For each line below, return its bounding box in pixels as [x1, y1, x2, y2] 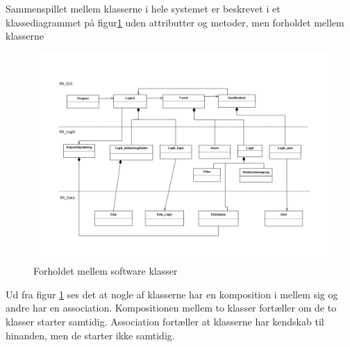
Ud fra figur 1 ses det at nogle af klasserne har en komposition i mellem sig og [6, 287, 338, 301]
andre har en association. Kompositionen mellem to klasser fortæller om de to [6, 300, 337, 315]
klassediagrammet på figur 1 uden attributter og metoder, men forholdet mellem [6, 15, 344, 29]
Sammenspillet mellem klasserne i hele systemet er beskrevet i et [6, 1, 281, 15]
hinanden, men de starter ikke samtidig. [6, 328, 175, 342]
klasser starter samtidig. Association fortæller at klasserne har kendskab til [6, 314, 324, 328]
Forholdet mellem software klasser [33, 264, 178, 278]
